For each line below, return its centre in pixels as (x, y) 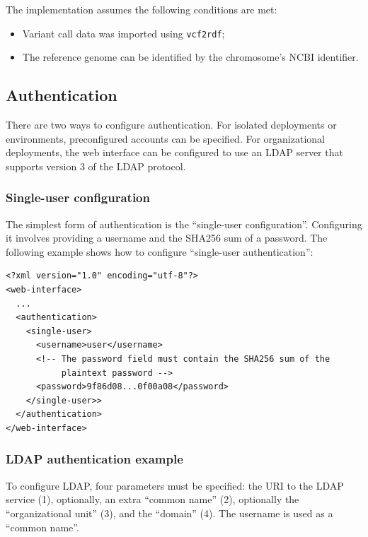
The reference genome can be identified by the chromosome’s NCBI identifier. (190, 57)
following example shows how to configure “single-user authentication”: (160, 251)
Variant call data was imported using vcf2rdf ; (123, 33)
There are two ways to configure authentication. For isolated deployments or (171, 125)
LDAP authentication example (94, 459)
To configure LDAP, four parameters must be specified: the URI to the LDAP (175, 485)
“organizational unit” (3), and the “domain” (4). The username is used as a (169, 513)
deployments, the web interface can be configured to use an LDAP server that (174, 152)
